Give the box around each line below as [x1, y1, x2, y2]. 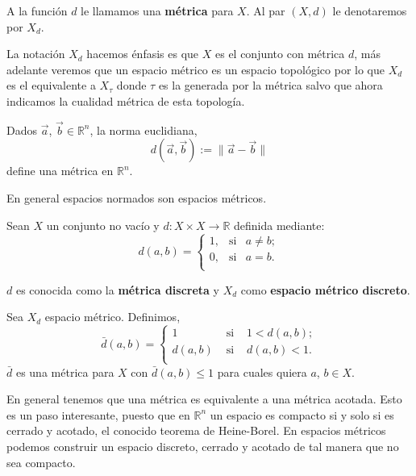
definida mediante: [234, 216, 325, 233]
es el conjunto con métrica [214, 45, 345, 62]
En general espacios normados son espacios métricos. [6, 189, 267, 206]
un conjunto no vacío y [46, 216, 160, 233]
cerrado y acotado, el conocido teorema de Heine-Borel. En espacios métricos [6, 422, 386, 439]
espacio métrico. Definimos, [44, 308, 181, 325]
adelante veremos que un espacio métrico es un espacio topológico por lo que [6, 61, 385, 77]
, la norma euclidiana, [89, 121, 198, 138]
